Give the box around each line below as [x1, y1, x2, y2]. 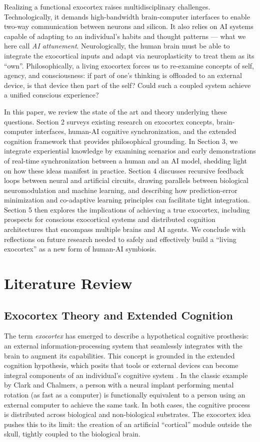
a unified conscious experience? [4, 89, 99, 100]
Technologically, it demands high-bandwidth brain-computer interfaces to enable [4, 11, 250, 21]
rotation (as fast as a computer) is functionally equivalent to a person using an [4, 389, 245, 399]
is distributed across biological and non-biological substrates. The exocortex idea [4, 409, 251, 419]
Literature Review [4, 273, 132, 293]
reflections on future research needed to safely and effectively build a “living [4, 233, 236, 244]
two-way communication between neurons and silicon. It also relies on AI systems [4, 21, 253, 31]
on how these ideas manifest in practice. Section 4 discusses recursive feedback [4, 165, 244, 175]
